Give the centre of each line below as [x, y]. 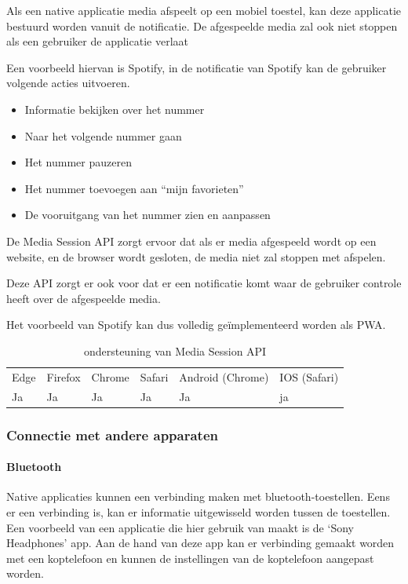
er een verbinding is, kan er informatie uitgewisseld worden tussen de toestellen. [199, 511]
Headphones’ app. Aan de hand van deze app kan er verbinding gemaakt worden [200, 543]
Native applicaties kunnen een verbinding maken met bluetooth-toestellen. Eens [198, 496]
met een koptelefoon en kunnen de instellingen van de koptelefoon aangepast [190, 558]
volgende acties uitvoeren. [68, 83]
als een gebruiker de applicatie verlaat [97, 41]
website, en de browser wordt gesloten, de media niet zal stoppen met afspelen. [196, 256]
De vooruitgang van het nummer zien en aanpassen [148, 215]
